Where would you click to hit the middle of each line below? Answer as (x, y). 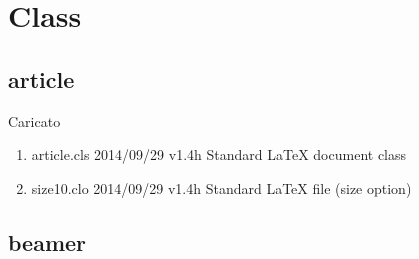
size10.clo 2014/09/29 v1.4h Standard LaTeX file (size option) (221, 187)
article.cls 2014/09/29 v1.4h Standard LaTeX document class (219, 154)
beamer (47, 241)
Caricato (34, 120)
